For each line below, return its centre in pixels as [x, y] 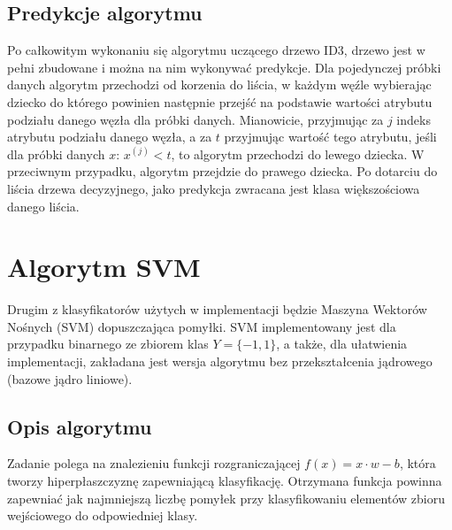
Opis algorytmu [80, 426]
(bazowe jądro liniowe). [70, 378]
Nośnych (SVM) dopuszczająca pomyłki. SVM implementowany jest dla [202, 326]
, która [418, 463]
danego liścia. [43, 206]
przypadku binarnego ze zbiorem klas [108, 344]
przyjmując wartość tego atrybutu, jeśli [330, 137]
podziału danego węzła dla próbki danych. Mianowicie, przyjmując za [195, 119]
